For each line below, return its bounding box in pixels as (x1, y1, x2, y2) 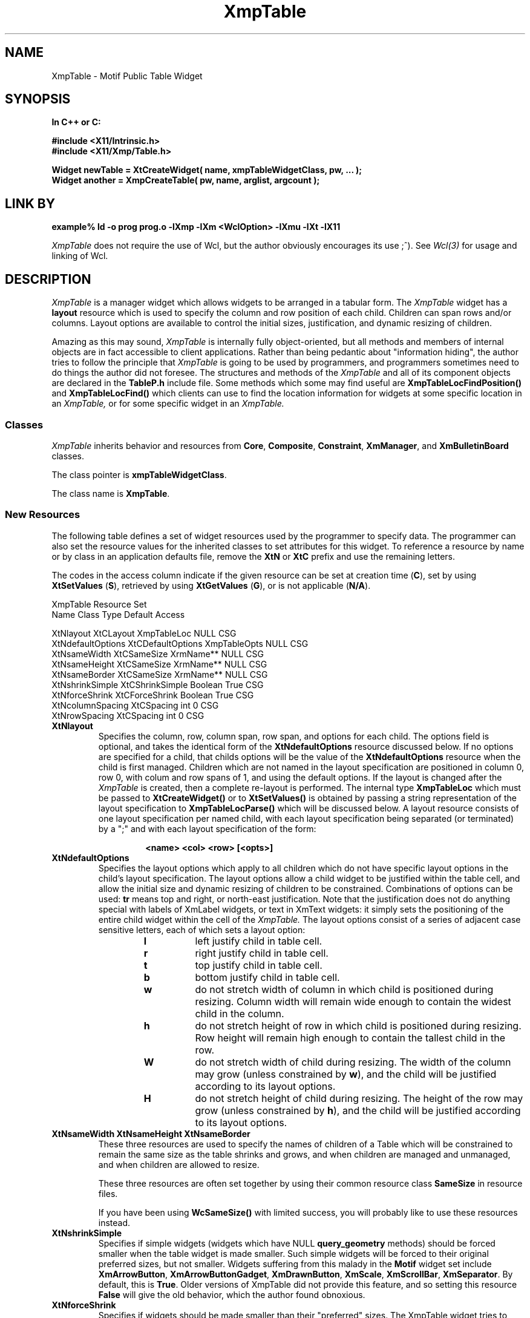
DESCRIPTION (5, 271, 91, 287)
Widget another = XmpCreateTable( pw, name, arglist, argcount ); (51, 175, 320, 186)
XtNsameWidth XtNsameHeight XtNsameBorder (51, 1128, 250, 1139)
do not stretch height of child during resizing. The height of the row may (195, 1092, 523, 1104)
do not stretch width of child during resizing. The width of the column (195, 1055, 511, 1068)
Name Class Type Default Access (51, 609, 185, 620)
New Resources (5, 508, 80, 521)
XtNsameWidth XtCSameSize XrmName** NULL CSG (51, 648, 264, 659)
